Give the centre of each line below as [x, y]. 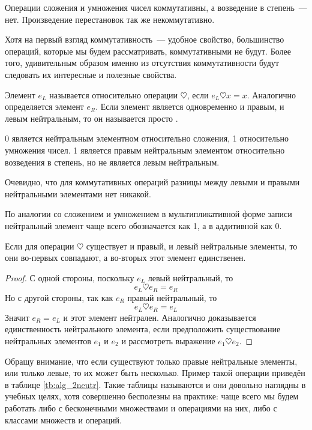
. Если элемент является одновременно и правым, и [190, 106]
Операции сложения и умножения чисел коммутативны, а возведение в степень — [156, 7]
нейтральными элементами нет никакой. [78, 193]
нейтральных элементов [48, 340]
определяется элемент [44, 106]
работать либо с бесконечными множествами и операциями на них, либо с [141, 408]
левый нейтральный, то [190, 277]
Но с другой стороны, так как [59, 297]
